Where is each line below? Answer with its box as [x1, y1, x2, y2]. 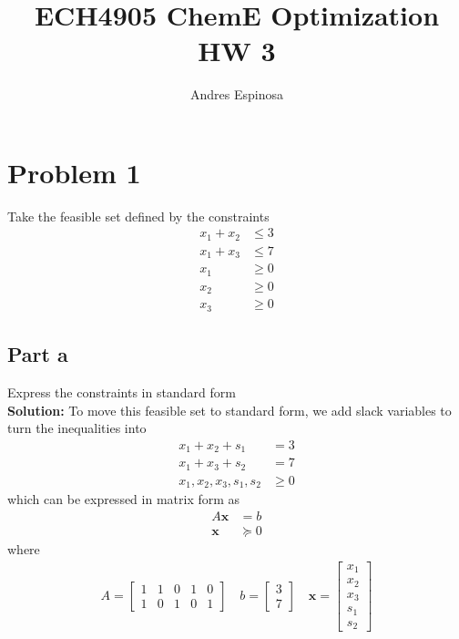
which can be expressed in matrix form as [7, 490, 240, 509]
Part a [7, 340, 68, 368]
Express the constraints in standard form [7, 383, 236, 402]
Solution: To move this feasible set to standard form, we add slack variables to [7, 400, 452, 419]
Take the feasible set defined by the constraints [7, 206, 270, 225]
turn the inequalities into [7, 418, 147, 438]
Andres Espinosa [190, 85, 283, 104]
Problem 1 [7, 153, 141, 191]
